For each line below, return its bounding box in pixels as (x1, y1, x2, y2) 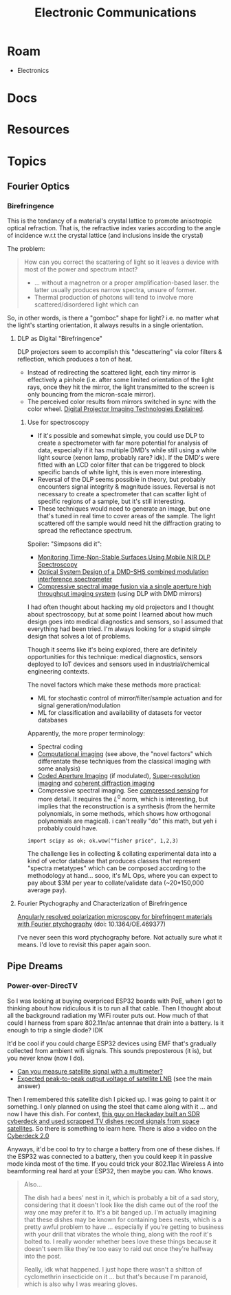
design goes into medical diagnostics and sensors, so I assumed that (27, 617, 223, 626)
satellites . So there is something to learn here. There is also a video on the (7, 1124, 217, 1132)
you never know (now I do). (7, 1054, 85, 1062)
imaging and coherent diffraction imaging (37, 779, 155, 788)
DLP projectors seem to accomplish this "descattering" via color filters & (16, 348, 222, 356)
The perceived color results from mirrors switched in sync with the (27, 397, 217, 406)
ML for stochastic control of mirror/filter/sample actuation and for (37, 694, 223, 702)
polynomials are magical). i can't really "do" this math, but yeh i (37, 817, 217, 825)
